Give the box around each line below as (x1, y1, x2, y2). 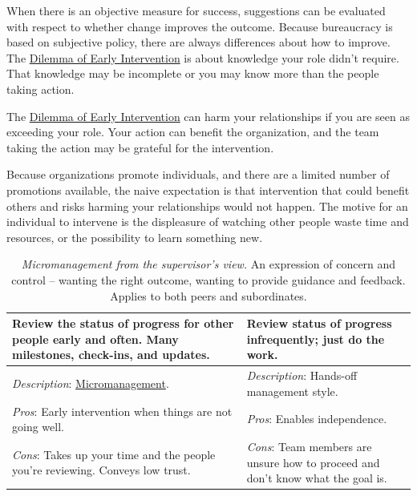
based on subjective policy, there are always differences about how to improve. (6, 34, 391, 50)
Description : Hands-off (246, 367, 358, 384)
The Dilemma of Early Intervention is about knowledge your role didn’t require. (6, 49, 399, 66)
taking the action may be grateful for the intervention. (6, 139, 274, 155)
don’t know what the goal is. (246, 470, 387, 486)
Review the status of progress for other (12, 315, 234, 332)
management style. (246, 382, 338, 399)
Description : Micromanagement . (12, 374, 169, 391)
